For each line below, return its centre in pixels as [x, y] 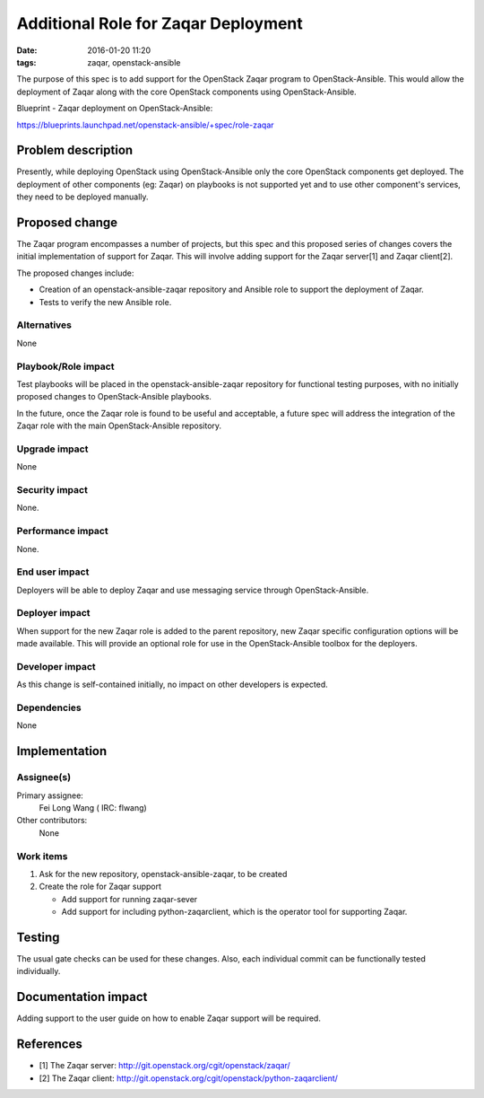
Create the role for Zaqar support [100, 887]
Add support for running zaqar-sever [130, 899]
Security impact [52, 490]
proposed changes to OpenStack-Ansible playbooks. [114, 397]
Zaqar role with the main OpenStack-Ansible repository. [119, 426]
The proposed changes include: [75, 273]
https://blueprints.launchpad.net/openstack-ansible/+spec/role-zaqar [145, 125]
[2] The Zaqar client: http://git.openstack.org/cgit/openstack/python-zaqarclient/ [188, 1078]
